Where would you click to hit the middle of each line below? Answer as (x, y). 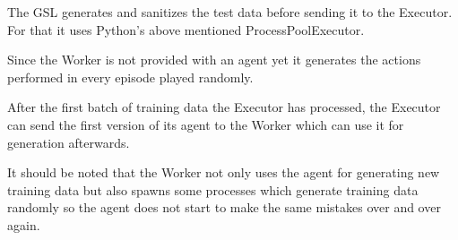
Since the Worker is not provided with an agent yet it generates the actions (214, 60)
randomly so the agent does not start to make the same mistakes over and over (224, 207)
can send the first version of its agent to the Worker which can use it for (206, 124)
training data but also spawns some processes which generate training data (213, 189)
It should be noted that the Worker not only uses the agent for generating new (224, 172)
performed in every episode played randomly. (130, 77)
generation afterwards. (69, 142)
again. (24, 224)
